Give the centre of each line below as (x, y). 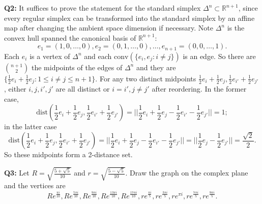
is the (236, 28)
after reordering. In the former (199, 89)
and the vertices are (35, 185)
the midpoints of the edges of (77, 67)
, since (248, 8)
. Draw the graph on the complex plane (187, 173)
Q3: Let (17, 173)
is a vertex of (50, 56)
